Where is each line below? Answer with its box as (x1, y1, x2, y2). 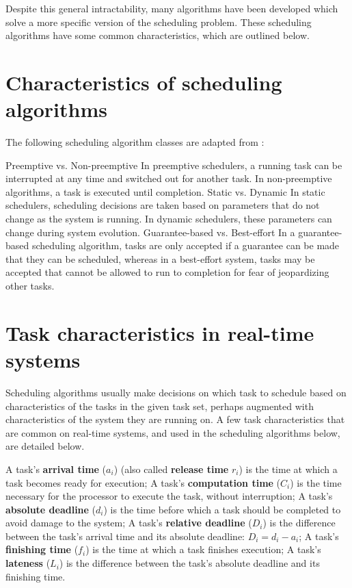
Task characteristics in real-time (5, 318, 314, 346)
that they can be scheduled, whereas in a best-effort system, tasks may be (5, 251, 315, 266)
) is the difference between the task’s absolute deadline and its (59, 556, 320, 570)
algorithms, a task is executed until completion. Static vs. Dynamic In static (5, 184, 325, 199)
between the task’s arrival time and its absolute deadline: (5, 528, 245, 543)
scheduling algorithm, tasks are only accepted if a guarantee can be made (31, 238, 340, 253)
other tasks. (5, 279, 55, 293)
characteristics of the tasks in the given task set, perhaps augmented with (5, 398, 314, 413)
